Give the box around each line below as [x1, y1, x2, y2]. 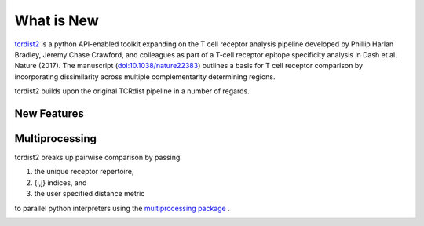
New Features [14, 107, 84, 120]
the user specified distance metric [34, 189, 145, 199]
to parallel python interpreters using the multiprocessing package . [14, 203, 231, 213]
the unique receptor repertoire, [34, 167, 134, 177]
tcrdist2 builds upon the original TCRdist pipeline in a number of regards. [14, 86, 250, 96]
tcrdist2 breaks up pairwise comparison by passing [14, 153, 181, 162]
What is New [14, 12, 99, 29]
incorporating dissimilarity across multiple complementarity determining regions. [14, 71, 276, 82]
